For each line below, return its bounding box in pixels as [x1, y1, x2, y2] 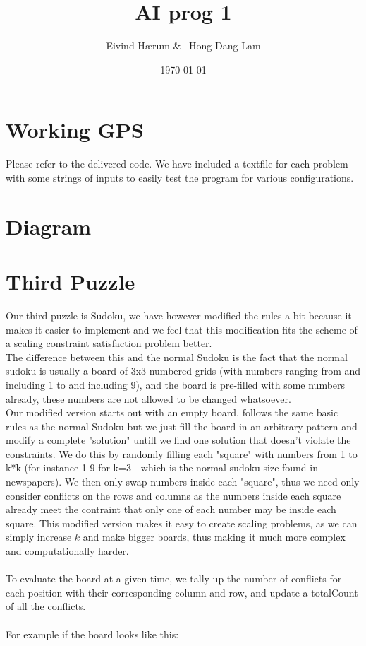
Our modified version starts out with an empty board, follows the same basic [6, 405, 338, 420]
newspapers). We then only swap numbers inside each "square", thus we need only [6, 474, 360, 489]
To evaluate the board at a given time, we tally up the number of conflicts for [6, 571, 342, 586]
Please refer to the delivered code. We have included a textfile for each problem [6, 156, 348, 171]
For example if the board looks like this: [6, 626, 179, 641]
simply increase [6, 529, 72, 544]
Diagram [6, 211, 92, 240]
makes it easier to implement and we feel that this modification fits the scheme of [6, 322, 358, 336]
